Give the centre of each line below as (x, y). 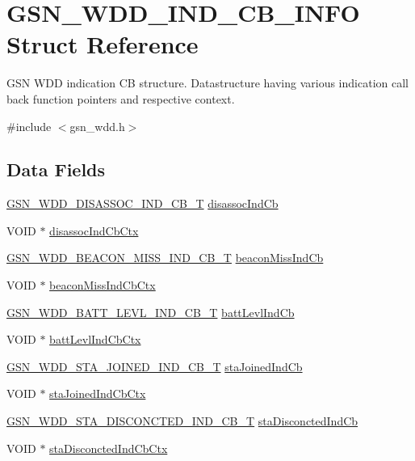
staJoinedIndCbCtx (98, 393)
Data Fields (56, 169)
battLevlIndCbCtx (95, 339)
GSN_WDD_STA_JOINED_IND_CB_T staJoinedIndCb (155, 366)
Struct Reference (103, 44)
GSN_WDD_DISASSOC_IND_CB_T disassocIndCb (143, 203)
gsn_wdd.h (97, 126)
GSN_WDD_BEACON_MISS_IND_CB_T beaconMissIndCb (165, 258)
